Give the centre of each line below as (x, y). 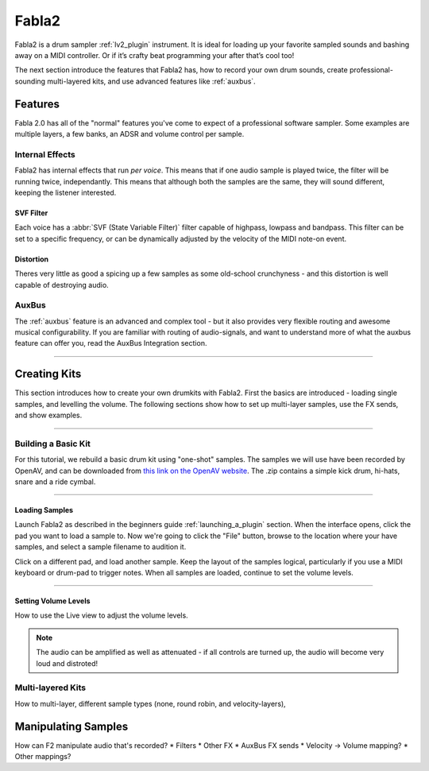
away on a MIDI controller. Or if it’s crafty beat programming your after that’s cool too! (155, 55)
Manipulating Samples (71, 726)
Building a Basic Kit (53, 444)
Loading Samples (44, 510)
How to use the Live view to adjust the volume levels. (101, 615)
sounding (30, 81)
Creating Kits (48, 374)
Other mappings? (43, 756)
